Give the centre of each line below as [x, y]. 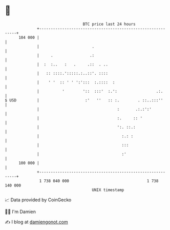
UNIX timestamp [108, 190]
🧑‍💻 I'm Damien [20, 212]
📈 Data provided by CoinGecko [38, 200]
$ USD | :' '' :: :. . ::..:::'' [84, 100]
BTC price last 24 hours [109, 24]
